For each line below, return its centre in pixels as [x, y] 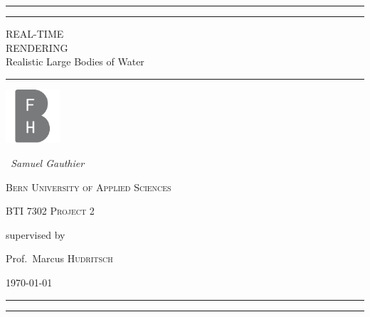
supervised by [36, 234]
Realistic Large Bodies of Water [75, 61]
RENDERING [37, 47]
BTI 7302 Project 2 [50, 211]
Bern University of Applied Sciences [89, 187]
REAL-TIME [35, 33]
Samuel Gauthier [48, 162]
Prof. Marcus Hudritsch [59, 258]
